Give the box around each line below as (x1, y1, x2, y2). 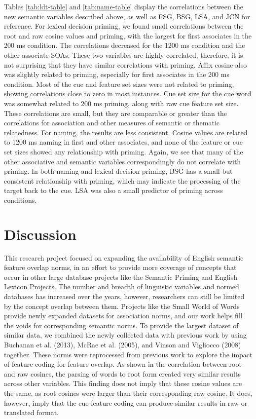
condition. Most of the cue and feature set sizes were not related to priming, (4, 78, 234, 89)
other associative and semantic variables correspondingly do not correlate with (4, 156, 241, 166)
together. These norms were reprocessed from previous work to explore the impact (4, 349, 253, 359)
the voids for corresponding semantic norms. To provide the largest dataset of (4, 320, 239, 330)
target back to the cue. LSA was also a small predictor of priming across (4, 185, 223, 195)
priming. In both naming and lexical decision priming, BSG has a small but (4, 166, 233, 176)
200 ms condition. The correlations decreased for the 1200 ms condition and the (4, 40, 245, 50)
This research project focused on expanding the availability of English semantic (4, 252, 244, 263)
